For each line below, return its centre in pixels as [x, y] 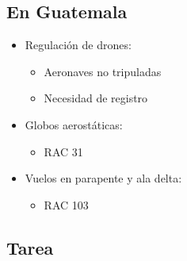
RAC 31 [63, 151]
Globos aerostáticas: [74, 124]
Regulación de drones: [78, 45]
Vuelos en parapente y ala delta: [103, 178]
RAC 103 [66, 204]
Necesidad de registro [96, 98]
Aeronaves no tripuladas [103, 71]
